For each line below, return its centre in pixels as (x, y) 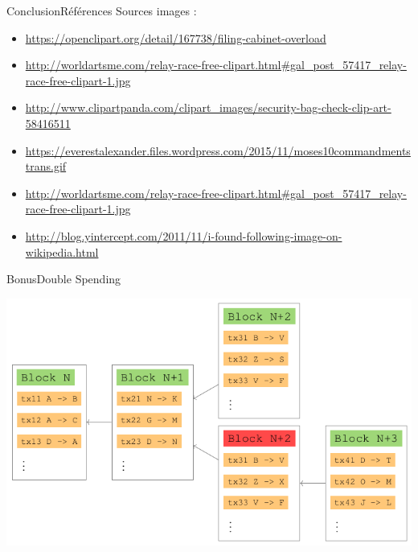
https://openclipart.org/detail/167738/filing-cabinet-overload (176, 37)
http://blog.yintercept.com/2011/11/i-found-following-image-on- (184, 235)
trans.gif (46, 166)
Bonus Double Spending (64, 279)
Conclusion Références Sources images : (102, 10)
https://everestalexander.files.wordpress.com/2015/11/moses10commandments (218, 150)
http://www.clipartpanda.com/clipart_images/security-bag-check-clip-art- (208, 107)
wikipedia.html (62, 251)
